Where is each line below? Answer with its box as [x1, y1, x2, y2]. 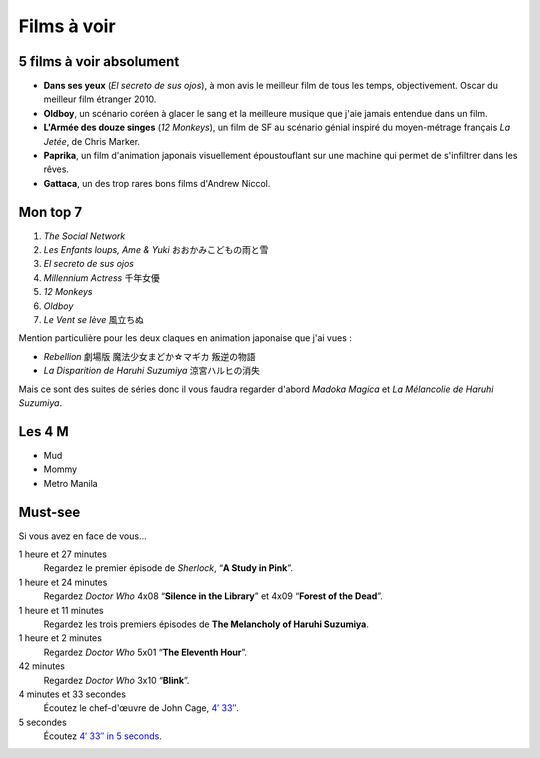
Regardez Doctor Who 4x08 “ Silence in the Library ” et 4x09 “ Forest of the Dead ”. [43, 590, 384, 602]
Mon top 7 [18, 203, 83, 220]
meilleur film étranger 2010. [43, 93, 157, 105]
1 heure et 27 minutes [18, 548, 107, 560]
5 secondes [18, 716, 67, 728]
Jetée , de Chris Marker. [43, 135, 140, 147]
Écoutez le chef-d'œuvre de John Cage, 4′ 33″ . [43, 702, 240, 714]
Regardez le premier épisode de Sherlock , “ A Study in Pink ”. [43, 562, 294, 574]
